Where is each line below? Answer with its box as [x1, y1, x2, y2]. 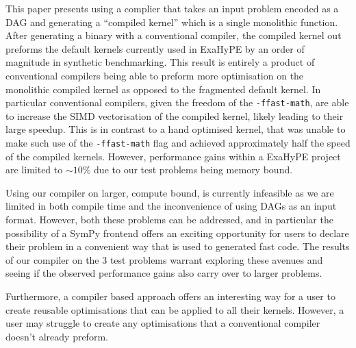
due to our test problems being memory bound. [94, 162, 293, 177]
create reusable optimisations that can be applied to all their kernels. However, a [5, 302, 344, 316]
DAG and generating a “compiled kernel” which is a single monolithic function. [5, 14, 338, 29]
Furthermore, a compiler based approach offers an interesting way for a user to [5, 289, 335, 303]
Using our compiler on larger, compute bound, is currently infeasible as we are [5, 185, 334, 199]
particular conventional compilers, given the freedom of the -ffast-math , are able [5, 95, 349, 110]
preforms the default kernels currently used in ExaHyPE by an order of [5, 41, 305, 55]
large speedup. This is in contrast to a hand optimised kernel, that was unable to [5, 122, 346, 136]
